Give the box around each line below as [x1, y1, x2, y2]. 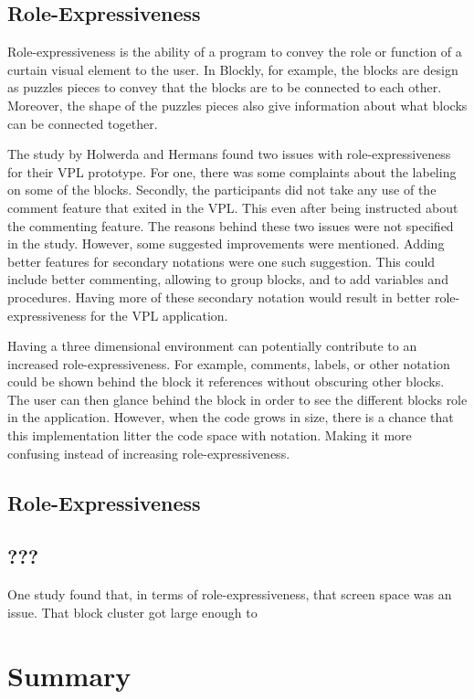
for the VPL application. [90, 305, 228, 324]
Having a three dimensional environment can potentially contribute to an [7, 336, 417, 355]
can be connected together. [7, 113, 158, 132]
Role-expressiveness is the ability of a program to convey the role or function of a [7, 42, 462, 61]
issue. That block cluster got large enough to [7, 602, 258, 621]
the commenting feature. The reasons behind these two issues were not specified [7, 216, 454, 235]
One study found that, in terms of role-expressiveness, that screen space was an [7, 585, 452, 604]
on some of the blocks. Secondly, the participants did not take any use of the [7, 180, 437, 199]
